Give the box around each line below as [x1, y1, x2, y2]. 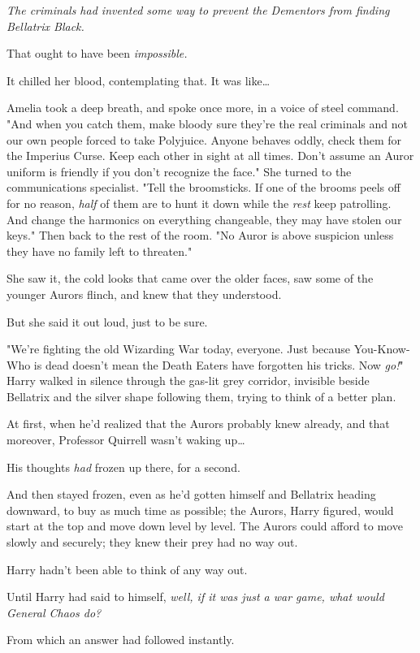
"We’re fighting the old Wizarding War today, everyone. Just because [6, 340, 351, 357]
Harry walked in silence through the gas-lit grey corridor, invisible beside [6, 372, 370, 389]
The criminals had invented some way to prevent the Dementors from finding [6, 2, 390, 18]
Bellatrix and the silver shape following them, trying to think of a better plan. [6, 387, 396, 404]
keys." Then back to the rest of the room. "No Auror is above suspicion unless [6, 227, 394, 244]
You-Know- [353, 340, 410, 357]
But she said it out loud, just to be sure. [6, 313, 208, 330]
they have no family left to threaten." [6, 242, 193, 259]
